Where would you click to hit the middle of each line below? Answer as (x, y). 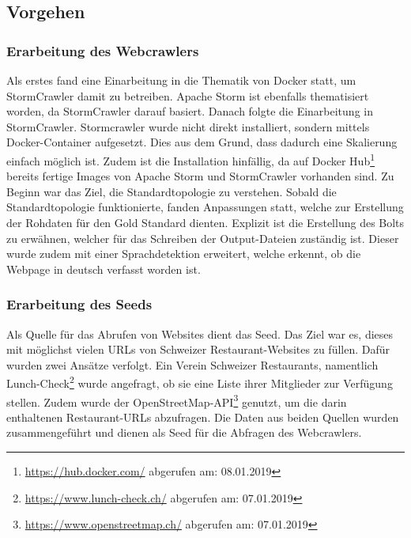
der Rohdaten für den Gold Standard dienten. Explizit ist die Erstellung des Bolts (205, 222)
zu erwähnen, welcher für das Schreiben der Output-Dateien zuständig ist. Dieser (203, 238)
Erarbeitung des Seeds (79, 304)
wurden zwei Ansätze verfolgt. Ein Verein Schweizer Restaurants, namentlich (192, 364)
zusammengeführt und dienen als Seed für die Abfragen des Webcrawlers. (184, 432)
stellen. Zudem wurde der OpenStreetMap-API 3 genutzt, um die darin (177, 400)
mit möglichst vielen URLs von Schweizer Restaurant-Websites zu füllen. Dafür (198, 349)
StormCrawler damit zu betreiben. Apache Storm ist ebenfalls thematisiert (188, 95)
